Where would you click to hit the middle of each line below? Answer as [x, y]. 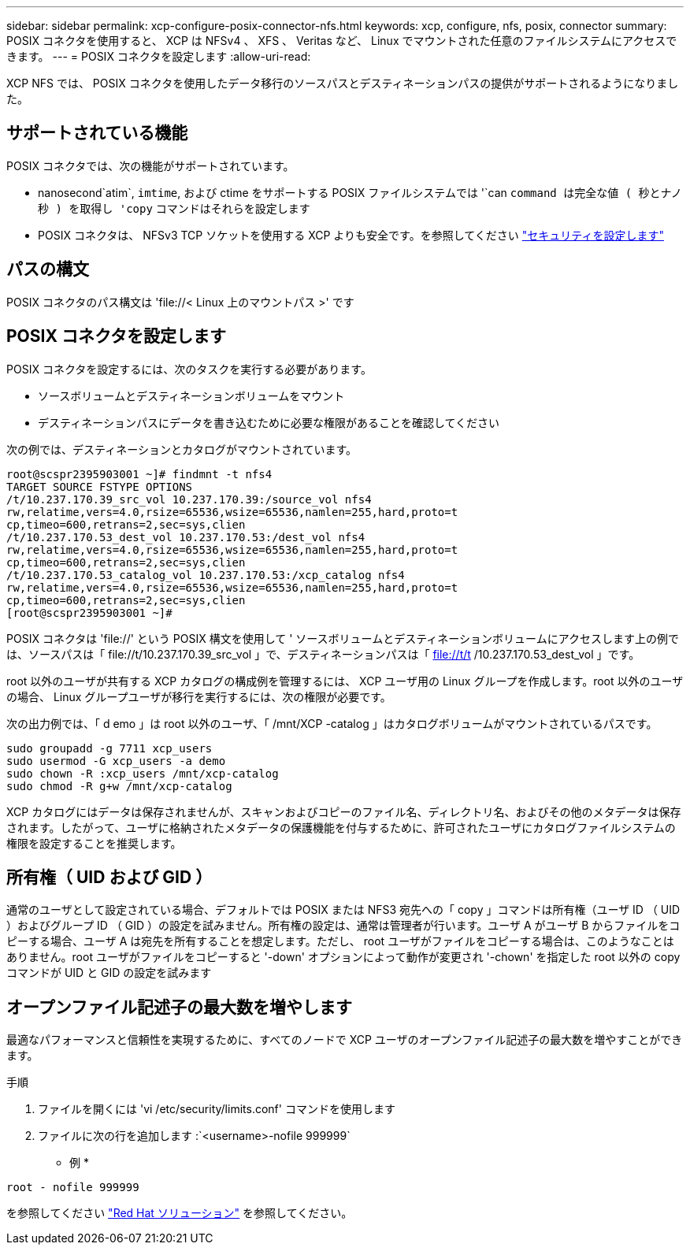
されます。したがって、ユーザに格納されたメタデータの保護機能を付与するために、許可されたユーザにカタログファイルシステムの [341, 827]
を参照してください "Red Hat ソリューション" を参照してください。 [180, 1213]
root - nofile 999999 [73, 1188]
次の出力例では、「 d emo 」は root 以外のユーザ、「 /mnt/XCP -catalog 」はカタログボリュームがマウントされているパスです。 [332, 723]
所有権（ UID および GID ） [109, 877]
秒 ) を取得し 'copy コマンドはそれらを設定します [174, 208]
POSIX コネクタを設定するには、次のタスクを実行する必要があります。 [189, 369]
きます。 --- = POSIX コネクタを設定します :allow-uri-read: [159, 56]
